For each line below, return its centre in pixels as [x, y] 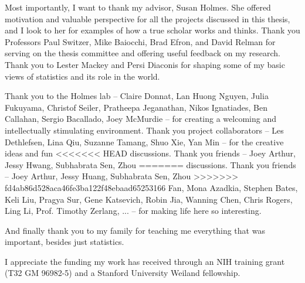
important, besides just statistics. [65, 242]
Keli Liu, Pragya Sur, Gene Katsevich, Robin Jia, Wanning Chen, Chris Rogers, [149, 199]
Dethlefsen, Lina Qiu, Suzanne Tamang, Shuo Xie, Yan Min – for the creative [144, 141]
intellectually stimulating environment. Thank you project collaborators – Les [144, 130]
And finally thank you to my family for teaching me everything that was [135, 230]
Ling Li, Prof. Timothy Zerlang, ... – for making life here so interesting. [133, 211]
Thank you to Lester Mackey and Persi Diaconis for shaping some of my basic [145, 64]
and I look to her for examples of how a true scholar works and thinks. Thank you [152, 30]
